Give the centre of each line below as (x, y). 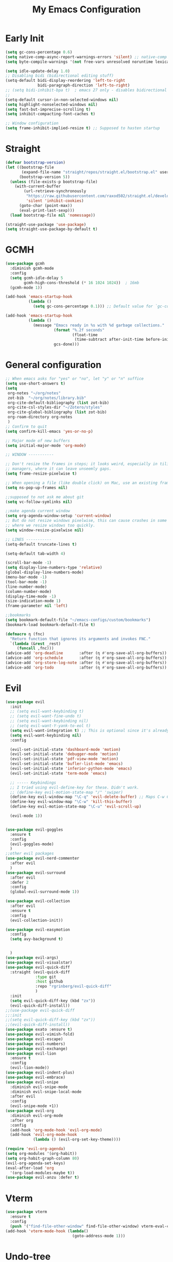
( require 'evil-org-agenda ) (36, 1149)
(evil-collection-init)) (37, 920)
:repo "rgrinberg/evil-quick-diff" (73, 987)
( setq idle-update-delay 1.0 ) (38, 71)
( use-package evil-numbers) (36, 1044)
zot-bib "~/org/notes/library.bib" (47, 398)
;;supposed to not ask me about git (45, 497)
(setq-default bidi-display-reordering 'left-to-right (65, 81)
